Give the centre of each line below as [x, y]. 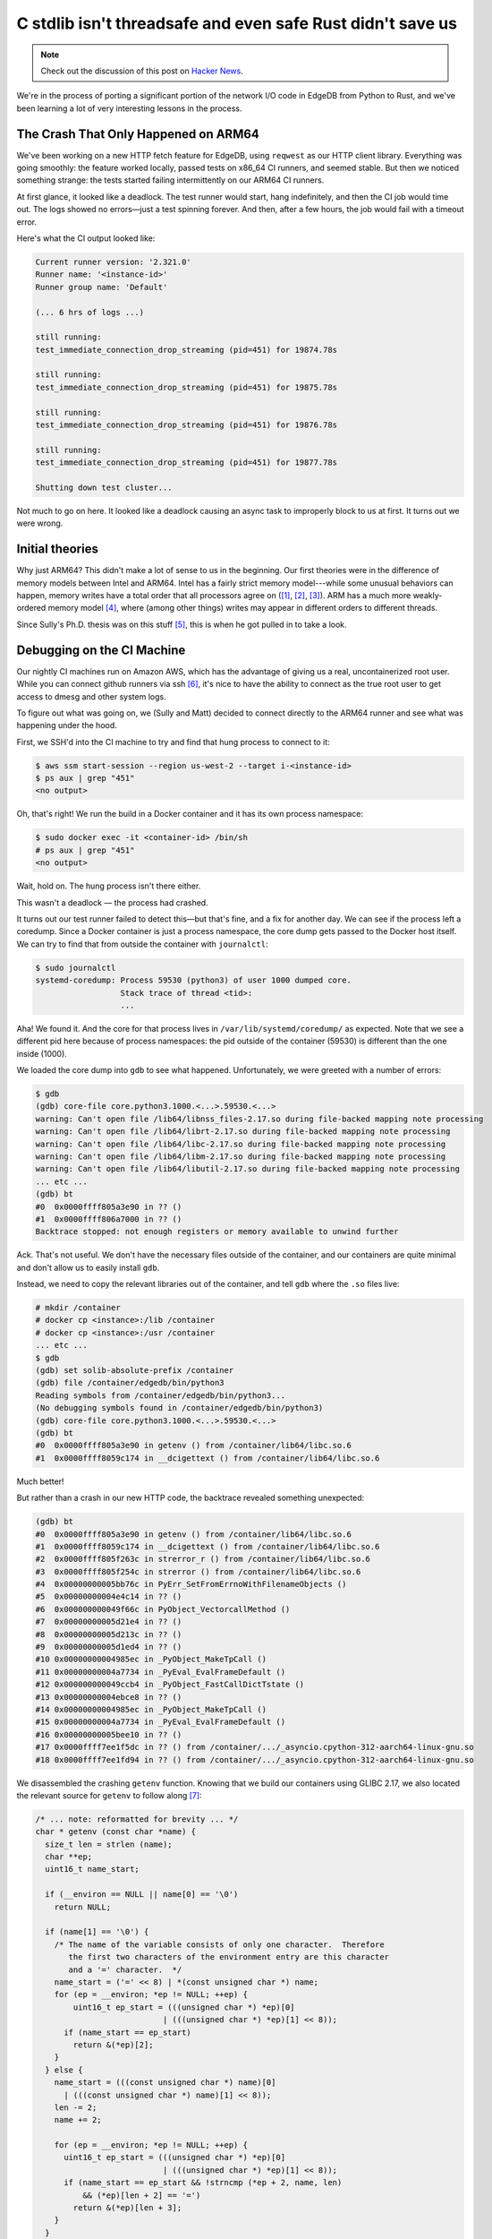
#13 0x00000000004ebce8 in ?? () [109, 1697]
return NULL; [83, 1907]
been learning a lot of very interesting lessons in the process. [129, 108]
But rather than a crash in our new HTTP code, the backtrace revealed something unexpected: [191, 1498]
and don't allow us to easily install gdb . [88, 1267]
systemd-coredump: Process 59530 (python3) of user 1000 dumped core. [194, 980]
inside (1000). [42, 1053]
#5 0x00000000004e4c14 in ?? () [109, 1597]
